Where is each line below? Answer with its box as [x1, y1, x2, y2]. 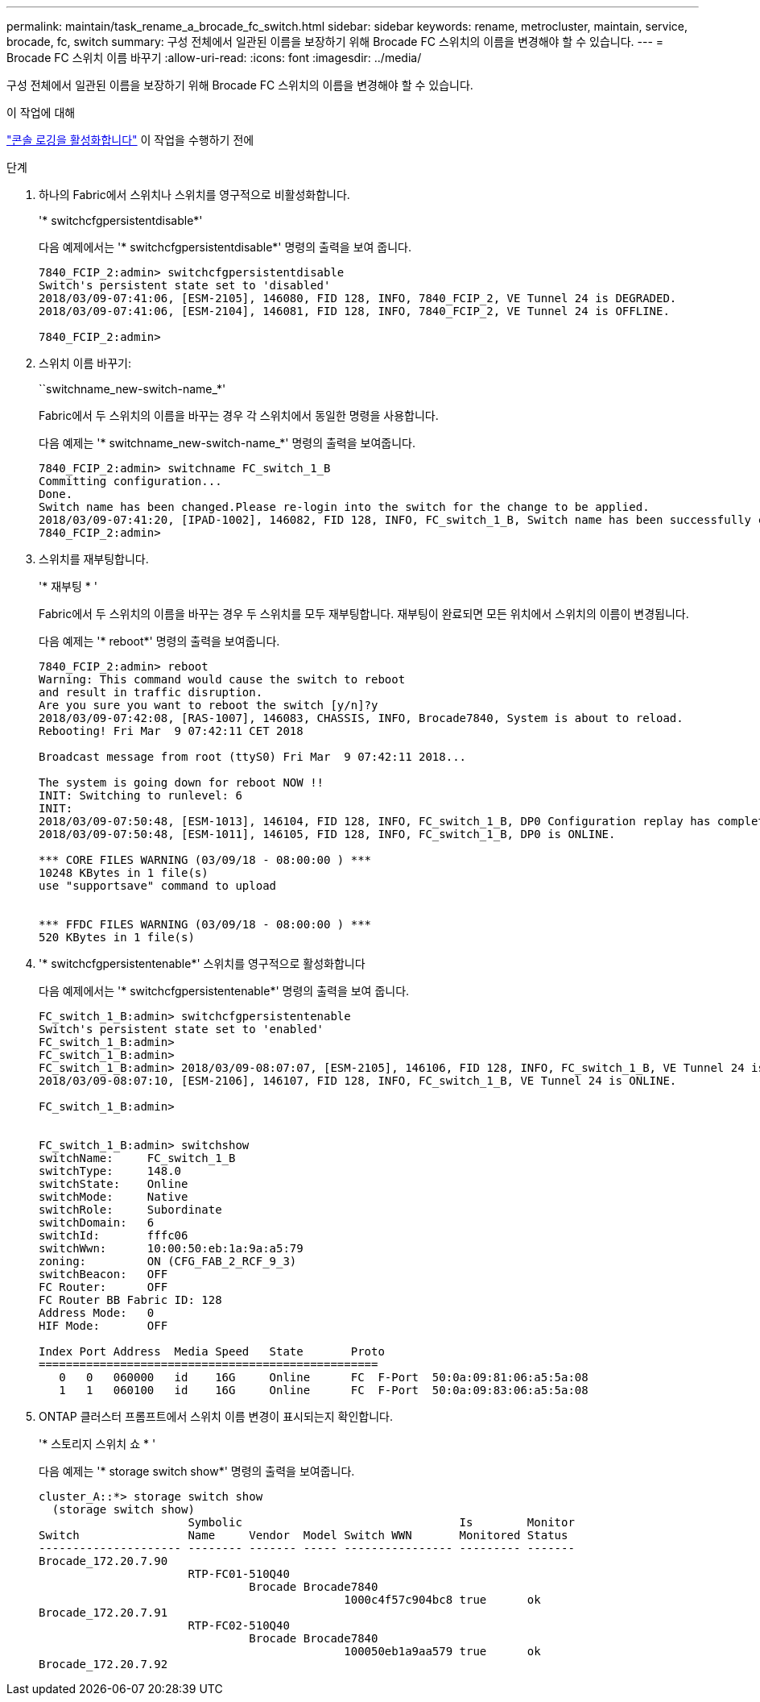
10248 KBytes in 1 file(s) [39, 866, 209, 879]
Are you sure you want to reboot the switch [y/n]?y [39, 699, 378, 712]
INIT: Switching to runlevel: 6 [39, 789, 242, 802]
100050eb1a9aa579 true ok [344, 1645, 541, 1658]
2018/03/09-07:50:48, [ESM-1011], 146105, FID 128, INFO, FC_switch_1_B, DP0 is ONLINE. [39, 828, 616, 841]
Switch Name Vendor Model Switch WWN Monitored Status [39, 1529, 568, 1542]
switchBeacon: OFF [39, 1268, 168, 1281]
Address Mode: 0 [39, 1306, 155, 1319]
